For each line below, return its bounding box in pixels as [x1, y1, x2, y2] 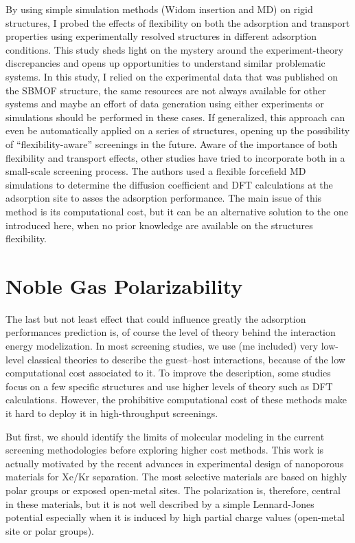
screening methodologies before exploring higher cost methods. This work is [5, 443, 324, 457]
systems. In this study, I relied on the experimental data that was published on [5, 69, 339, 83]
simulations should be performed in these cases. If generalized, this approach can [5, 109, 345, 124]
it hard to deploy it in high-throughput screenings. [5, 405, 218, 420]
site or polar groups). [5, 523, 95, 537]
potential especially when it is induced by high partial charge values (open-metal [5, 510, 345, 524]
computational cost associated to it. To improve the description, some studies [5, 365, 331, 380]
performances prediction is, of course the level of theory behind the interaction [5, 325, 336, 339]
